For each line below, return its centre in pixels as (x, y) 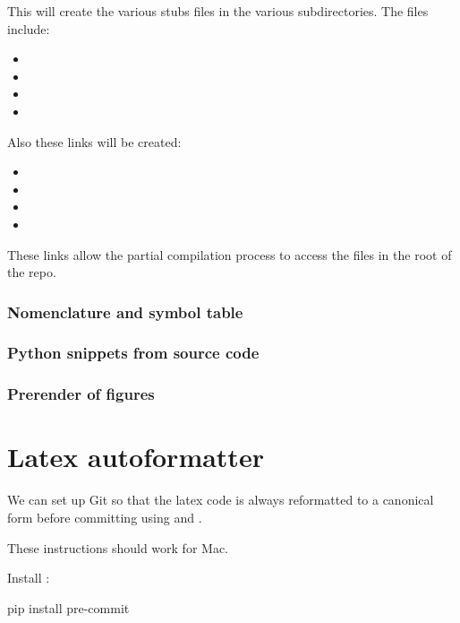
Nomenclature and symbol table (125, 311)
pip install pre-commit (68, 607)
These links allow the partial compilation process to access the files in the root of (230, 254)
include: (29, 28)
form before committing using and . (105, 517)
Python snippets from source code (133, 353)
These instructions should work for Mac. (118, 547)
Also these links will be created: (94, 141)
